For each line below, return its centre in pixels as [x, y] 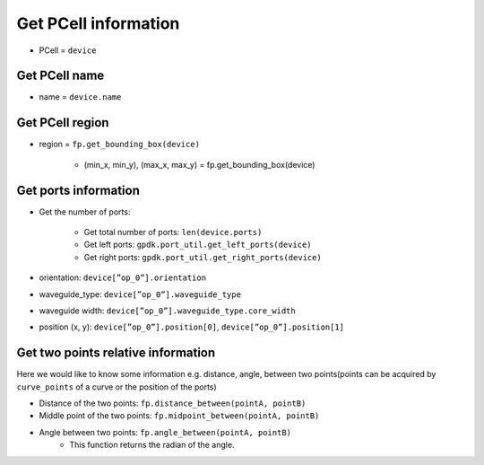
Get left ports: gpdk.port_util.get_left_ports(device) [198, 245]
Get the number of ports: [85, 212]
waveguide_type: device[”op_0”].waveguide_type [140, 294]
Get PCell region [63, 123]
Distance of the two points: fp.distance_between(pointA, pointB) [173, 403]
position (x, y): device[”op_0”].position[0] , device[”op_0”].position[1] [192, 327]
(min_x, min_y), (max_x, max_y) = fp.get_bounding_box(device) [199, 164]
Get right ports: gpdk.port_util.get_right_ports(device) [203, 257]
